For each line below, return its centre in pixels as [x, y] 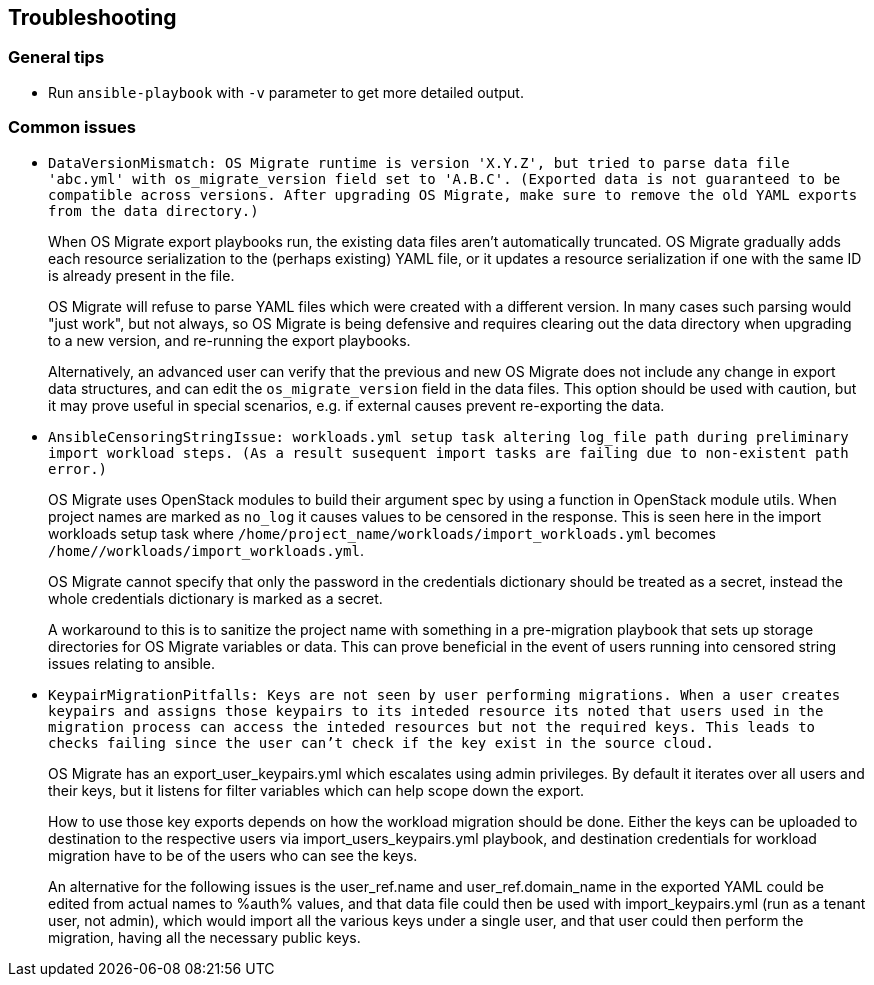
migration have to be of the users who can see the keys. [233, 855]
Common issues [72, 127]
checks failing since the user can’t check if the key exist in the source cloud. [381, 742]
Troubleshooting [92, 17]
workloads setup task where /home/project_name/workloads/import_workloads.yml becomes [382, 533]
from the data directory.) [153, 210]
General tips [56, 57]
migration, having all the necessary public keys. [204, 937]
